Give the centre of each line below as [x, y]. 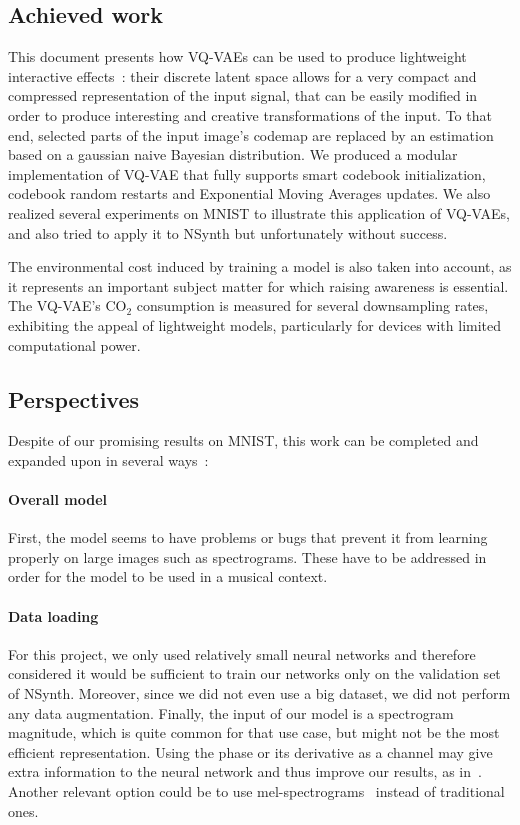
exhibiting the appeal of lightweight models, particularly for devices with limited [255, 324]
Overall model [57, 499]
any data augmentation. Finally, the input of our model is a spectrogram [231, 712]
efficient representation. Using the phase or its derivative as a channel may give [250, 751]
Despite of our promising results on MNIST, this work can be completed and [243, 440]
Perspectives [74, 398]
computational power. [74, 344]
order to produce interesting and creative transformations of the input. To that [250, 114]
